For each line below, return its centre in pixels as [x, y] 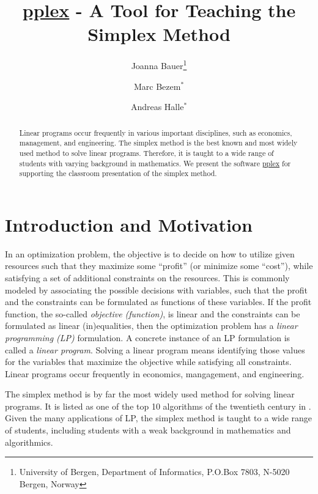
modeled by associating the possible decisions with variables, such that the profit [156, 289]
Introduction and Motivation [129, 224]
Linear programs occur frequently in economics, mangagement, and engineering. [155, 373]
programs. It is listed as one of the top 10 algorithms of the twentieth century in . [158, 406]
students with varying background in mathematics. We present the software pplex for [155, 163]
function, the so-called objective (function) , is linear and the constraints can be [153, 313]
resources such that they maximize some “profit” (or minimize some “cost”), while [159, 266]
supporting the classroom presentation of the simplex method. [118, 173]
